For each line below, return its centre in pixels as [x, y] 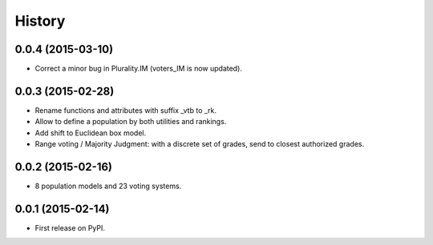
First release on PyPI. [70, 227]
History [40, 21]
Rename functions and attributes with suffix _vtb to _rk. [125, 110]
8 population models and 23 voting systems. [108, 186]
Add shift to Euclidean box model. [91, 133]
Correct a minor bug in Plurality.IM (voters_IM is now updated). [138, 69]
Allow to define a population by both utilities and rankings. [131, 122]
